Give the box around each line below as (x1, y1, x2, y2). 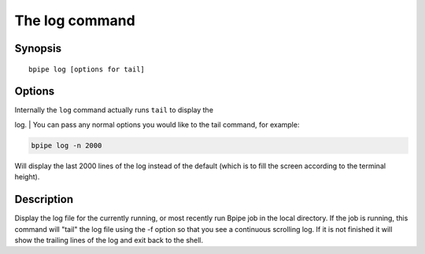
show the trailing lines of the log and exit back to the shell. (14, 235, 204, 245)
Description (14, 193, 74, 206)
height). (14, 172, 40, 182)
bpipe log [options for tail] (28, 64, 146, 74)
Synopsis (14, 42, 62, 55)
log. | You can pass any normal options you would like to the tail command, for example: (14, 120, 300, 129)
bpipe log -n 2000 (31, 141, 102, 149)
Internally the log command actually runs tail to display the (14, 105, 214, 115)
